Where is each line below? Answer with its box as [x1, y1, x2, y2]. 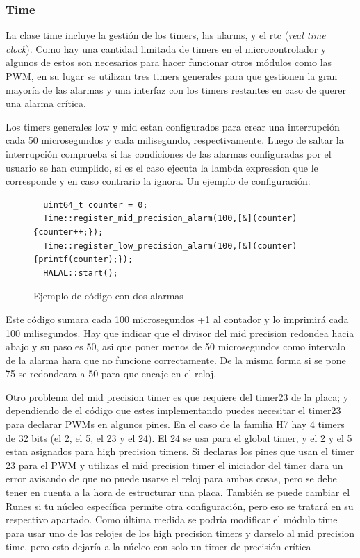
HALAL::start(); [43, 268, 118, 278]
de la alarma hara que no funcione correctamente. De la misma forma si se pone [6, 352, 346, 367]
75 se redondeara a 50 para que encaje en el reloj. [6, 366, 217, 381]
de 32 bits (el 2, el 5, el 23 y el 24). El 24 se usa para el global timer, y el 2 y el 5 [6, 430, 352, 445]
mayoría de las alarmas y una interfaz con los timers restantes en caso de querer [6, 82, 346, 97]
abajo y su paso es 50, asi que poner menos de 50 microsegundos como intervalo [6, 339, 345, 354]
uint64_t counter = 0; [43, 199, 148, 210]
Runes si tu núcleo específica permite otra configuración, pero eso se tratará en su [6, 498, 354, 513]
